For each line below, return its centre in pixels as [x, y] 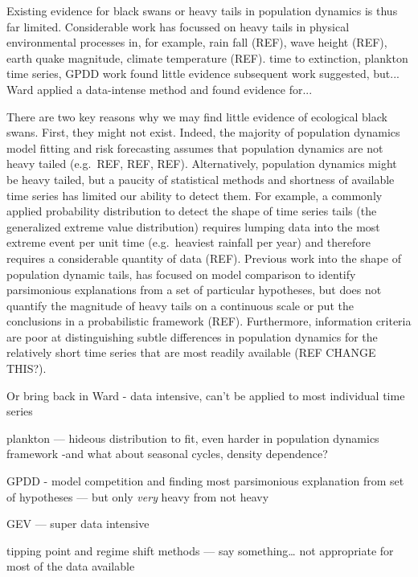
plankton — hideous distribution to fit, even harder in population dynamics [193, 438]
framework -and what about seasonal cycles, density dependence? [167, 454]
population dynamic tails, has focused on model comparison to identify [181, 274]
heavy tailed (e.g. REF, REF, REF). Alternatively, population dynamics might [202, 164]
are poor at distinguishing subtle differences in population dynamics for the [192, 336]
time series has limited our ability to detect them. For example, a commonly [195, 195]
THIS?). [27, 368]
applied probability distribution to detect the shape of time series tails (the [192, 211]
